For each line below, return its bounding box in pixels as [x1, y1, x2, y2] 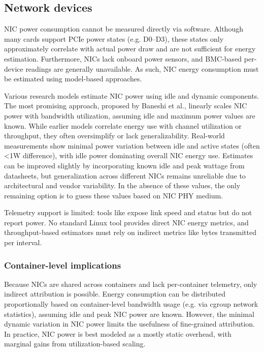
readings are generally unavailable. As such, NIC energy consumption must [25, 63, 259, 74]
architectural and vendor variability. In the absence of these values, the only [4, 180, 241, 191]
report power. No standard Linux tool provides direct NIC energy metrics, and [4, 217, 249, 227]
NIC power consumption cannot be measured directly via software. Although [4, 23, 243, 34]
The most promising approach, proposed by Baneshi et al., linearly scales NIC [4, 100, 247, 111]
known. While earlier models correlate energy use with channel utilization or [4, 120, 242, 131]
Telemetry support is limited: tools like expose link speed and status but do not [4, 207, 252, 218]
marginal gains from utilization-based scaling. [4, 338, 146, 349]
